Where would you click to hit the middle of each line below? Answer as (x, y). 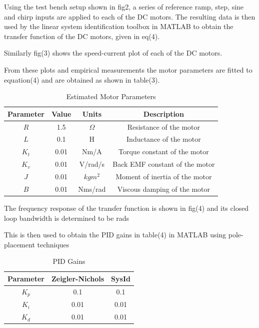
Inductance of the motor (164, 139)
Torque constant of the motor (164, 151)
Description (163, 113)
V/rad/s (92, 164)
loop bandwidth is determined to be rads (66, 218)
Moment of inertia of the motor (164, 176)
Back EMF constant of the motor (164, 164)
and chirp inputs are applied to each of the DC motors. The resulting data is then (130, 16)
